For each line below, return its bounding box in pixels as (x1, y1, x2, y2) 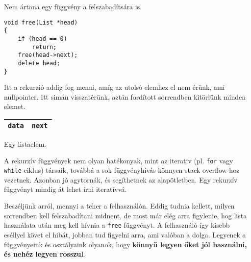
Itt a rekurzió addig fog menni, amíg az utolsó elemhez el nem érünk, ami (4, 82, 225, 92)
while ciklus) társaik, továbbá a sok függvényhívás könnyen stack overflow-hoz (4, 165, 240, 175)
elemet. (4, 101, 25, 111)
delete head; (18, 59, 60, 67)
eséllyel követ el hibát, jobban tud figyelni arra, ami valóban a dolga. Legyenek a (4, 229, 246, 239)
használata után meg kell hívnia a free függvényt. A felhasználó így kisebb (4, 220, 230, 230)
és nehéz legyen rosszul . (4, 249, 85, 259)
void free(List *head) (4, 19, 78, 26)
